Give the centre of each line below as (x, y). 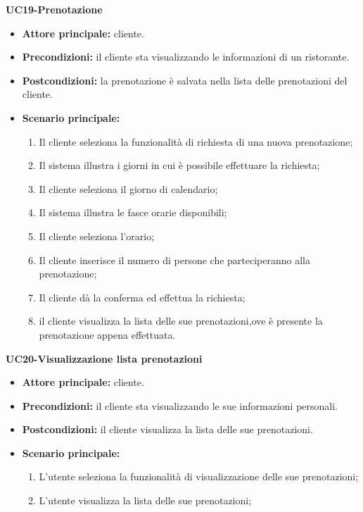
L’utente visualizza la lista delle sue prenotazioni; (145, 500)
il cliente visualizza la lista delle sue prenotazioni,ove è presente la (181, 321)
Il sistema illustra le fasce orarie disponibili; (133, 212)
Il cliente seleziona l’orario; (97, 236)
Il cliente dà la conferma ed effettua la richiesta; (142, 297)
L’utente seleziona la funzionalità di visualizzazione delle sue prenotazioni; (199, 476)
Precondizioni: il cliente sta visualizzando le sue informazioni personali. (180, 405)
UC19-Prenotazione (54, 9)
